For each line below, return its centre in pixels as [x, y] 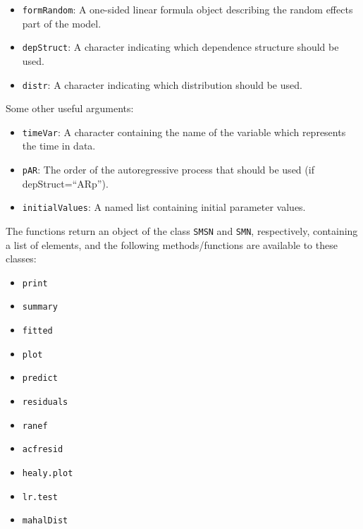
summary [40, 307]
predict [40, 378]
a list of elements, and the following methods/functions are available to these [172, 244]
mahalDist [45, 521]
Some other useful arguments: [70, 108]
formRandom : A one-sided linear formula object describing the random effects [187, 9]
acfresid [43, 450]
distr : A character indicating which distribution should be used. [162, 84]
